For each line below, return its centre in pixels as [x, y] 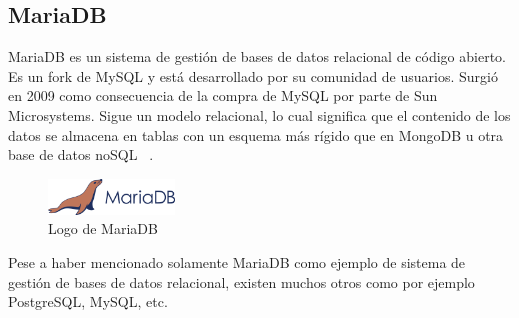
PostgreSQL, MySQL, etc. [88, 301]
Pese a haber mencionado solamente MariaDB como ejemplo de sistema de [237, 262]
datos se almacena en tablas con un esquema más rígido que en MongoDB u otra [256, 134]
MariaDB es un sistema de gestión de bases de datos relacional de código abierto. [257, 56]
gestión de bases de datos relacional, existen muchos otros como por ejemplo [241, 281]
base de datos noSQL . [81, 154]
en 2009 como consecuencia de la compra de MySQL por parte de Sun [223, 95]
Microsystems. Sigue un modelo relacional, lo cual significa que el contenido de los [259, 114]
